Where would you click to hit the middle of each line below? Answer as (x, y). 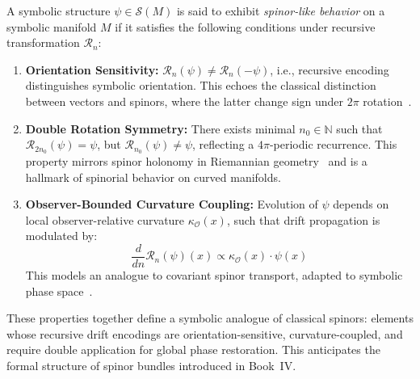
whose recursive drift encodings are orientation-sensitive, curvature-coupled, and (205, 333)
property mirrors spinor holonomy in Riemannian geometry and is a (196, 161)
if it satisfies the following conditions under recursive (245, 26)
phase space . (59, 291)
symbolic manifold (52, 26)
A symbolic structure (59, 11)
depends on (361, 204)
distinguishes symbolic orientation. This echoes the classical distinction (201, 85)
